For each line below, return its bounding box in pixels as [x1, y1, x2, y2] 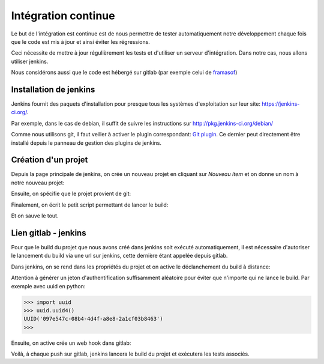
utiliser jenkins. [11, 58, 49, 65]
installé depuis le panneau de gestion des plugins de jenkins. [11, 139, 162, 147]
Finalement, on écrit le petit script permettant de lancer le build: [11, 201, 169, 208]
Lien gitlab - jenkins [11, 228, 86, 238]
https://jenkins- [262, 100, 300, 108]
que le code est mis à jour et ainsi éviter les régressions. [11, 38, 150, 45]
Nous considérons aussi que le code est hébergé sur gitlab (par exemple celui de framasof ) [11, 69, 238, 76]
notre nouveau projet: [11, 179, 65, 186]
